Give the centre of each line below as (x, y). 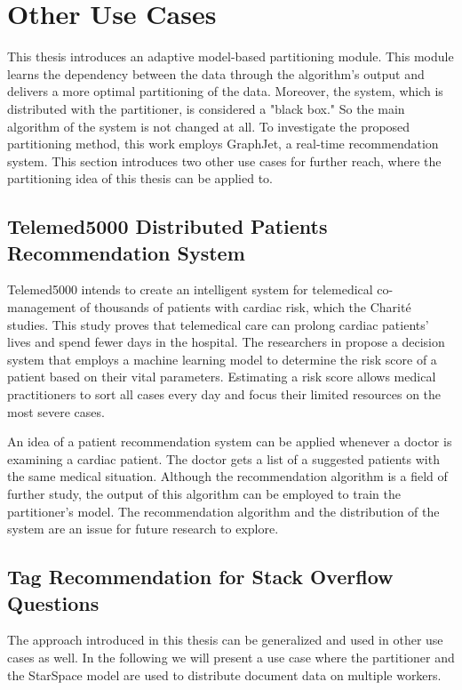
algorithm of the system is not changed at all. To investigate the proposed (209, 126)
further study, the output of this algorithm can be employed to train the (204, 493)
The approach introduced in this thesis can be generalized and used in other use (225, 640)
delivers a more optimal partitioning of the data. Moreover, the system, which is (225, 91)
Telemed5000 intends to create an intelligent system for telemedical (190, 289)
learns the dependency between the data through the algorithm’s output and (216, 73)
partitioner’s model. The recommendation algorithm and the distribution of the (223, 511)
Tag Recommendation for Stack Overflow (200, 577)
